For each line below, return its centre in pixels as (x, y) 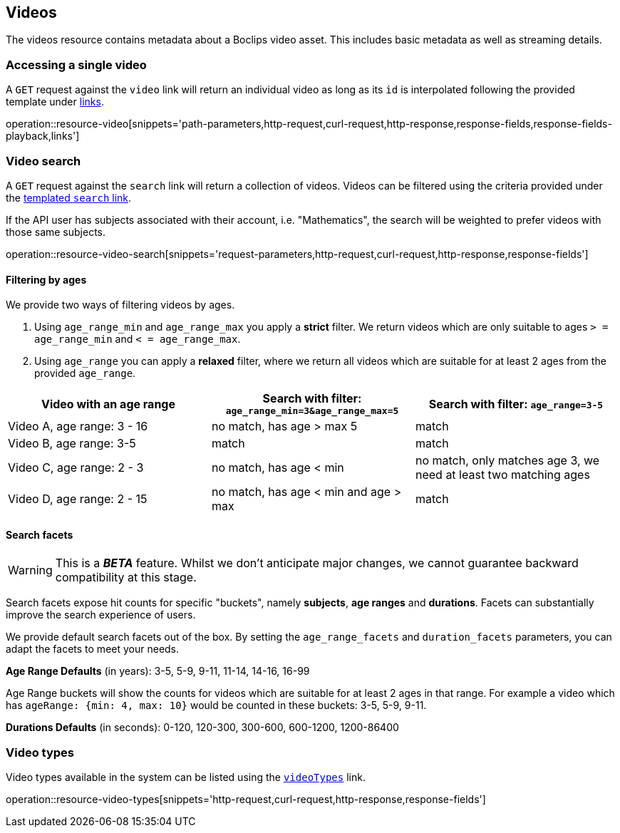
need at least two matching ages (502, 475)
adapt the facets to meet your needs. (93, 649)
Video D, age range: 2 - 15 (78, 499)
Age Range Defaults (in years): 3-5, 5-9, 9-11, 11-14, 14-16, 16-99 (158, 671)
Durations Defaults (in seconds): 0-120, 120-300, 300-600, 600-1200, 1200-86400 (202, 728)
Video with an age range (108, 404)
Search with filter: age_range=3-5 (516, 404)
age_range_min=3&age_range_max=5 (312, 411)
